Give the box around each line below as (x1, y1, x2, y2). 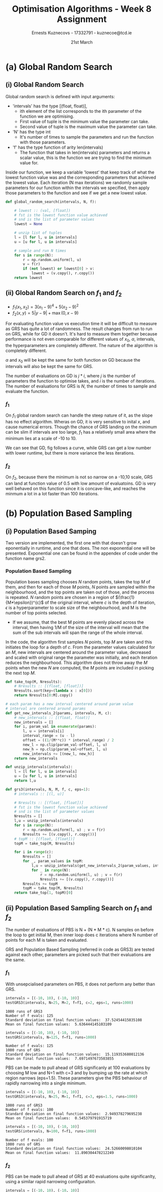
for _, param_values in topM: (23, 859, 84, 864)
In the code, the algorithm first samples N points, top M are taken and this (5, 639, 152, 645)
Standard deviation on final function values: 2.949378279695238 (5, 1112, 142, 1117)
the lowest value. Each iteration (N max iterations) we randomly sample (5, 179, 147, 185)
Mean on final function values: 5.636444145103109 (5, 1022, 112, 1027)
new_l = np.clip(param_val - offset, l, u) (23, 742, 108, 747)
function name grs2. (5, 556, 46, 561)
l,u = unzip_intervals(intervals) (14, 818, 84, 824)
